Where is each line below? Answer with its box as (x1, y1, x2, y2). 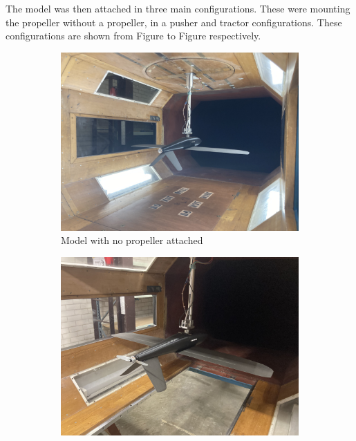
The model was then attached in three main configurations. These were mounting (6, 1, 350, 15)
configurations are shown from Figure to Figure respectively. (6, 28, 261, 43)
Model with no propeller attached (61, 233, 203, 247)
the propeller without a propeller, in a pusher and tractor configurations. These (6, 15, 342, 29)
